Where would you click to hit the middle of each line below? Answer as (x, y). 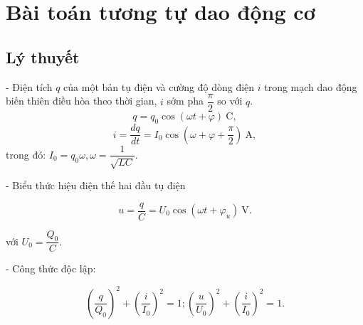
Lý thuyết (43, 57)
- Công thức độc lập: (51, 268)
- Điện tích (29, 86)
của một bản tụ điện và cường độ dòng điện (159, 86)
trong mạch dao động (311, 86)
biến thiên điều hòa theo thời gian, (81, 101)
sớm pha (185, 101)
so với (230, 101)
